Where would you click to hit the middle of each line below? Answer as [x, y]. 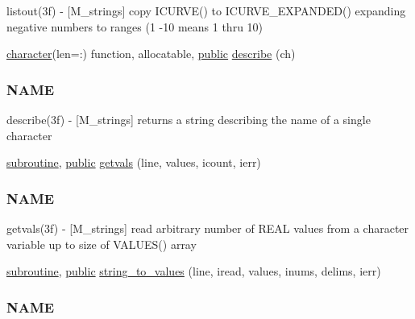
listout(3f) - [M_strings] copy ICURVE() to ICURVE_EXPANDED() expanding [206, 10]
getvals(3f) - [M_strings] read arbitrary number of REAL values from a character [208, 228]
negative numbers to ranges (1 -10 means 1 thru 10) [135, 26]
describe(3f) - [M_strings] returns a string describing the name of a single [189, 119]
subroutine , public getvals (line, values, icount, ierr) [134, 162]
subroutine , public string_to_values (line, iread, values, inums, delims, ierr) [194, 271]
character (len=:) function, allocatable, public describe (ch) [151, 54]
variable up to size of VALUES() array [102, 244]
